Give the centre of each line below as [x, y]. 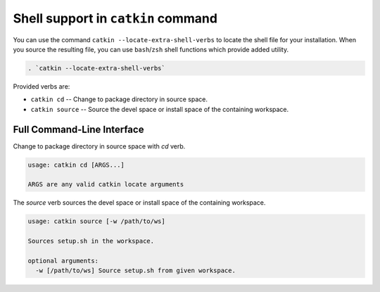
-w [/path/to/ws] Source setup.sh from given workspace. [135, 271]
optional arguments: [63, 261]
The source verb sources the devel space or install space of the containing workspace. [139, 203]
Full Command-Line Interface [78, 129]
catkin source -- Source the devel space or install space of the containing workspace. [160, 109]
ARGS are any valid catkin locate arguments [106, 184]
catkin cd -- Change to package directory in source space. [119, 99]
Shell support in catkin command [115, 18]
